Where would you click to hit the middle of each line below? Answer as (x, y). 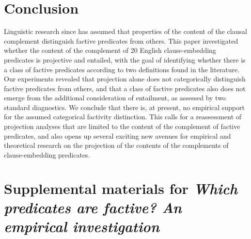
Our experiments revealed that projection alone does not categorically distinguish (125, 79)
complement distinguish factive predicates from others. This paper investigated (121, 40)
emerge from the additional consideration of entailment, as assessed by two (115, 98)
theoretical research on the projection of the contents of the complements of (116, 145)
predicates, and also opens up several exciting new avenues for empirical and (118, 135)
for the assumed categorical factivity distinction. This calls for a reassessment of (123, 117)
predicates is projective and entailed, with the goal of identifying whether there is (125, 59)
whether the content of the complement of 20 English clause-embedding (110, 50)
